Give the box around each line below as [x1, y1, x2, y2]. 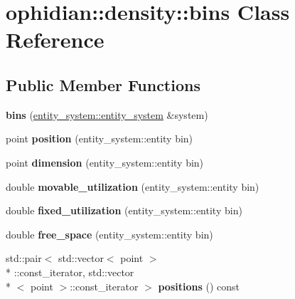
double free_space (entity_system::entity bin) [6, 226, 213, 241]
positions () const [158, 278, 240, 293]
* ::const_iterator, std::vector [6, 264, 134, 279]
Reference [6, 25, 104, 54]
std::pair [6, 251, 42, 266]
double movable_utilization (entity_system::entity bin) [6, 179, 259, 194]
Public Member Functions [6, 73, 200, 95]
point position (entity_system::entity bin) [6, 131, 193, 146]
